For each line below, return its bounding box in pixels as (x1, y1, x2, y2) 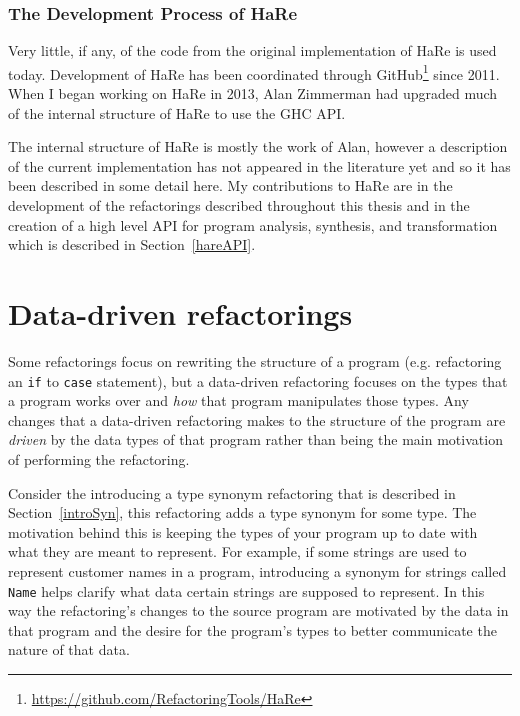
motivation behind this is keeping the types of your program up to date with (8, 521, 478, 542)
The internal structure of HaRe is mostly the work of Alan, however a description (8, 136, 508, 157)
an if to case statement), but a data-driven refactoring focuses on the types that (8, 370, 508, 391)
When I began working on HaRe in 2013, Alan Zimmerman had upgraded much (8, 83, 498, 104)
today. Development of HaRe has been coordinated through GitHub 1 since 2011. (8, 60, 500, 84)
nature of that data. (8, 639, 130, 660)
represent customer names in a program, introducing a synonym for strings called (8, 560, 507, 581)
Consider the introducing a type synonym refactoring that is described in (8, 482, 456, 503)
